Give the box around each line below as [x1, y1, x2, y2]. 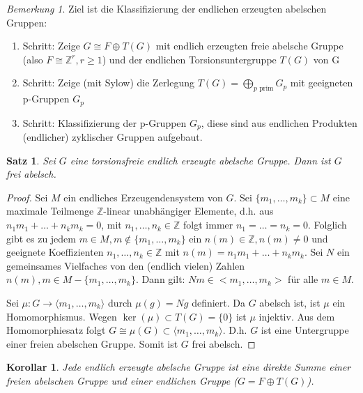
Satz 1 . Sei [6, 153, 56, 167]
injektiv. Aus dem [258, 309, 335, 323]
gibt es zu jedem [6, 231, 77, 245]
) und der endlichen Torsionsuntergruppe [102, 52, 277, 66]
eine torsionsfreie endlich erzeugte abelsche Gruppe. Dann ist [70, 153, 331, 167]
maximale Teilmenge [6, 203, 94, 218]
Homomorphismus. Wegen [6, 309, 117, 323]
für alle [288, 272, 318, 286]
